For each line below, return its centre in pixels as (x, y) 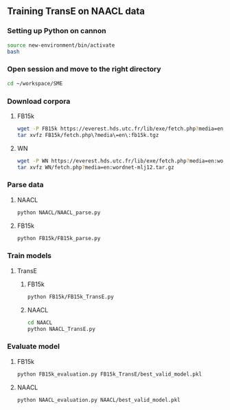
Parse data (25, 185)
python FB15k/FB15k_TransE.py (71, 296)
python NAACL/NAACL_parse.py (59, 213)
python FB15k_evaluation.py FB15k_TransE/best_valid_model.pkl (110, 374)
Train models (30, 256)
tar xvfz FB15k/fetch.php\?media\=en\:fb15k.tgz (88, 135)
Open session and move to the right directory (84, 69)
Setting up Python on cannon (57, 31)
